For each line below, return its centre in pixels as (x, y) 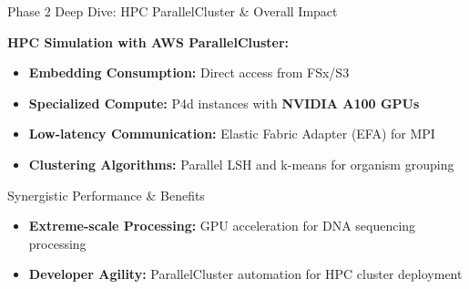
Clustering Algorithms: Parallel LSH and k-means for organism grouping (241, 164)
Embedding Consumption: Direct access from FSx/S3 (189, 72)
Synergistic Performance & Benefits (106, 195)
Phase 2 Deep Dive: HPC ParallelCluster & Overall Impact (173, 11)
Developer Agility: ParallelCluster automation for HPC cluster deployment (245, 274)
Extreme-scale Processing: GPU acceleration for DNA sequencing (222, 226)
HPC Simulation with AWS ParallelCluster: (148, 41)
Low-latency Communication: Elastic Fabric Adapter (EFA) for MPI (232, 134)
